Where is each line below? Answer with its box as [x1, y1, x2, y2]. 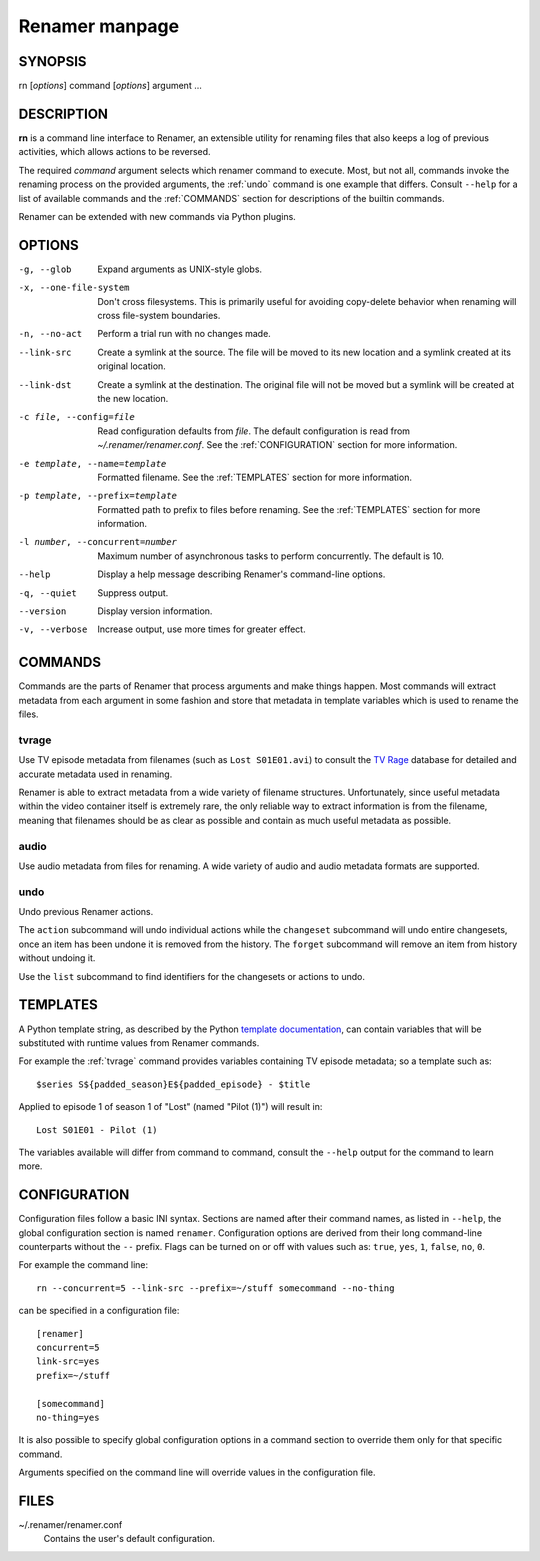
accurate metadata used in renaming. [18, 768, 173, 780]
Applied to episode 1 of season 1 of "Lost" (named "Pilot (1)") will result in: [18, 1101, 323, 1113]
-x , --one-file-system [18, 282, 130, 294]
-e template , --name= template [18, 458, 167, 469]
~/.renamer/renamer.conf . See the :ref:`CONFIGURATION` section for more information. [97, 439, 458, 451]
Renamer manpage [18, 15, 180, 37]
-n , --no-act [18, 328, 83, 340]
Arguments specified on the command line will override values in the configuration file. [18, 1466, 376, 1479]
